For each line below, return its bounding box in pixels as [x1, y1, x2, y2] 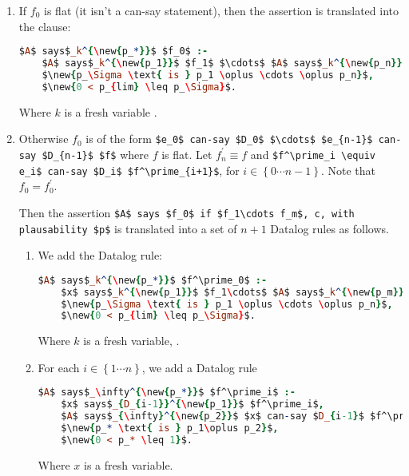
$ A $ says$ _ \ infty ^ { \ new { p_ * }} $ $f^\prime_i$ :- [38, 387, 296, 399]
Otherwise [18, 130, 69, 147]
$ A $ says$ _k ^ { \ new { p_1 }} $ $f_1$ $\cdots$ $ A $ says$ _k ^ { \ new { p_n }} [42, 58, 403, 69]
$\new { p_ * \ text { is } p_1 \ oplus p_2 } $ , [61, 422, 279, 434]
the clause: [18, 18, 71, 34]
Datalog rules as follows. [270, 220, 389, 236]
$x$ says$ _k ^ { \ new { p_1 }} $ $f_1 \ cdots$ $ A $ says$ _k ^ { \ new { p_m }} [61, 286, 404, 298]
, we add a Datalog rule [141, 359, 257, 375]
